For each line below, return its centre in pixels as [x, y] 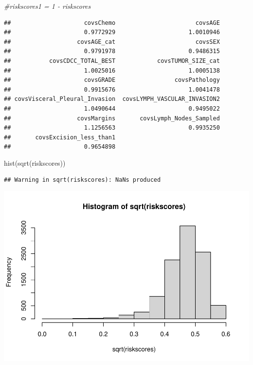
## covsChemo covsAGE [112, 23]
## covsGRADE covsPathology [112, 80]
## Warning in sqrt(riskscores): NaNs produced [82, 180]
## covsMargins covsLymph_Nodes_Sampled [112, 118]
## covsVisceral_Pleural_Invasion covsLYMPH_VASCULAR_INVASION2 [112, 99]
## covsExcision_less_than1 [60, 137]
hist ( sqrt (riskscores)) [35, 163]
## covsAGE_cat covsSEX [112, 42]
